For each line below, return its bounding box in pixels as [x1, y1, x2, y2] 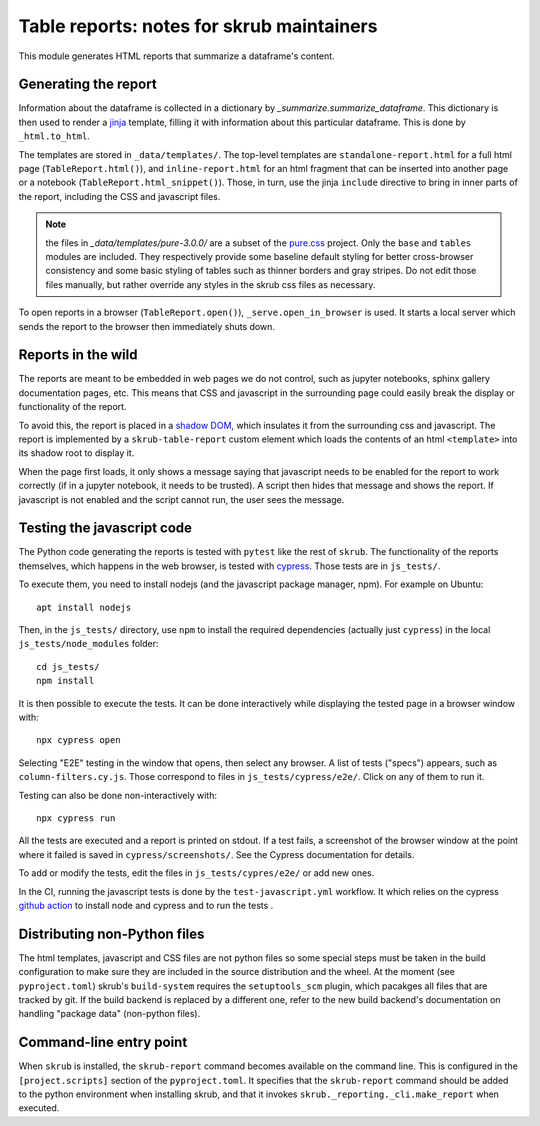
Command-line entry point [18, 1034, 188, 1051]
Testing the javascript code [18, 520, 193, 537]
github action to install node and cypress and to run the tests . [18, 899, 274, 911]
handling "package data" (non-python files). [18, 1008, 201, 1020]
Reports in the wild [18, 346, 138, 364]
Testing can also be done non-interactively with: [18, 789, 217, 801]
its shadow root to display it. [18, 447, 135, 459]
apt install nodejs [36, 601, 132, 613]
